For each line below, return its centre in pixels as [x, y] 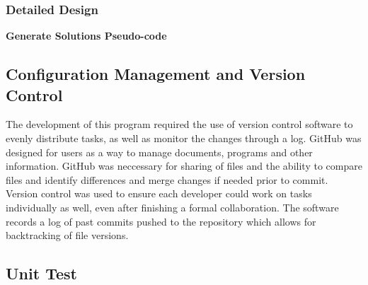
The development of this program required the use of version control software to [179, 124]
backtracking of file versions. [67, 235]
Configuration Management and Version [156, 74]
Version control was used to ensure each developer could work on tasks [159, 193]
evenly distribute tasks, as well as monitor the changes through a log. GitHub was [184, 138]
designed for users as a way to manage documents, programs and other [159, 152]
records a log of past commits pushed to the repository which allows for [161, 221]
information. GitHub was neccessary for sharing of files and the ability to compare [184, 166]
